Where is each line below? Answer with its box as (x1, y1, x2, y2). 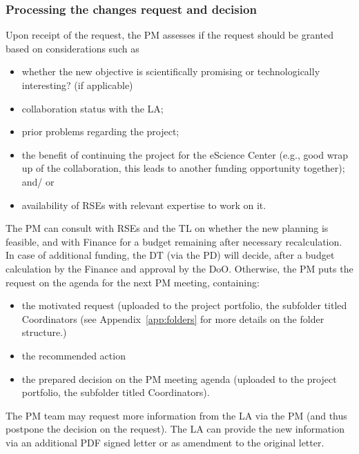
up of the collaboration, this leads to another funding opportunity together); (21, 161, 345, 175)
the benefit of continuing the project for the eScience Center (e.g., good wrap (21, 147, 349, 161)
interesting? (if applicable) (21, 78, 133, 92)
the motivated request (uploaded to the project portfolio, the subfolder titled (21, 298, 347, 313)
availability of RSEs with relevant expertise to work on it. (21, 197, 266, 212)
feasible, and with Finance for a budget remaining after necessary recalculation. (6, 234, 342, 248)
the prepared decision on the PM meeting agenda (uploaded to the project (21, 371, 337, 386)
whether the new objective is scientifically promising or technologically (21, 64, 320, 79)
